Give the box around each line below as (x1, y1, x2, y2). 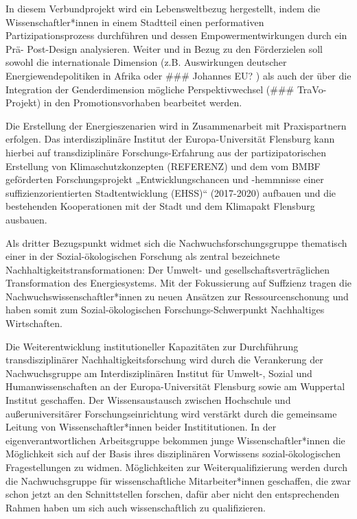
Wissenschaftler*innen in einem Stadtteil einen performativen (5, 14, 264, 29)
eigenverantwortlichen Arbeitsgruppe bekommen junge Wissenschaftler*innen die (5, 433, 345, 447)
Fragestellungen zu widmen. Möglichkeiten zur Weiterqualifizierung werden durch (5, 460, 347, 474)
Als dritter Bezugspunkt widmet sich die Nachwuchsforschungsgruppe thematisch (5, 235, 347, 250)
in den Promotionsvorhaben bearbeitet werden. (43, 95, 242, 110)
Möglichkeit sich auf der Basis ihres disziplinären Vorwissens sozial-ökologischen (5, 446, 341, 461)
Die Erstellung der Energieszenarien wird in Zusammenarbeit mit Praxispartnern (5, 118, 347, 132)
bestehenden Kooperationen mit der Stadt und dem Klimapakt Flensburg (5, 199, 315, 213)
